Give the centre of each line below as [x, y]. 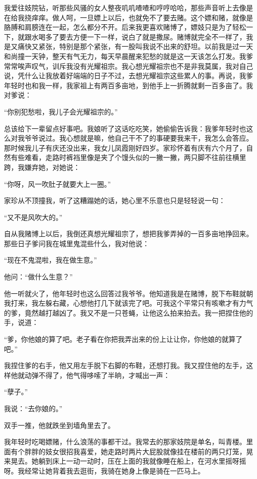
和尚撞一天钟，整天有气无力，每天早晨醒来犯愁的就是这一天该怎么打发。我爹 [128, 56]
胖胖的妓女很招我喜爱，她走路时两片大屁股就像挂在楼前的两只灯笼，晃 [139, 451]
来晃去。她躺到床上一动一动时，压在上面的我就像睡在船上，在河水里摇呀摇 [125, 461]
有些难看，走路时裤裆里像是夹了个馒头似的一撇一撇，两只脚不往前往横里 [128, 157]
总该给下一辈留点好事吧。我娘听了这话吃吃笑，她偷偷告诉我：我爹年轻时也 [125, 128]
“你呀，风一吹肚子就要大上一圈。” [58, 184]
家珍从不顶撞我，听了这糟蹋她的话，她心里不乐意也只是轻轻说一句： [115, 200]
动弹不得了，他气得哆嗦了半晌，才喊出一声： [97, 375]
